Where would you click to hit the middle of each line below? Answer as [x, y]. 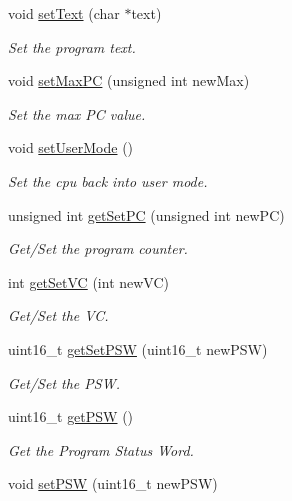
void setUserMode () [71, 147]
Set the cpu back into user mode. [108, 180]
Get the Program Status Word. [101, 449]
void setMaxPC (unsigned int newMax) [129, 80]
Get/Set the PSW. [64, 382]
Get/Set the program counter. [98, 248]
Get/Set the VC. [58, 315]
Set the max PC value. [77, 113]
